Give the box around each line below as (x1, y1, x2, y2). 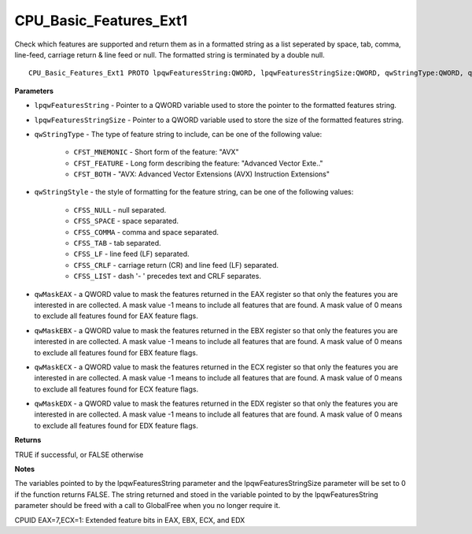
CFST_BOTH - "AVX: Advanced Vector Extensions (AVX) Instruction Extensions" (73, 169, 330, 179)
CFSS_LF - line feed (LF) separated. (73, 249, 190, 259)
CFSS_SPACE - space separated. (73, 217, 179, 226)
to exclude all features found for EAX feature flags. (34, 311, 198, 321)
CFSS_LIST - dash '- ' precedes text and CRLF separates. (73, 272, 261, 281)
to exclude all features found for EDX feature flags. (34, 421, 198, 430)
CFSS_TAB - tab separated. (73, 239, 161, 248)
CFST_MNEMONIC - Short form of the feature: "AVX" (73, 147, 239, 157)
